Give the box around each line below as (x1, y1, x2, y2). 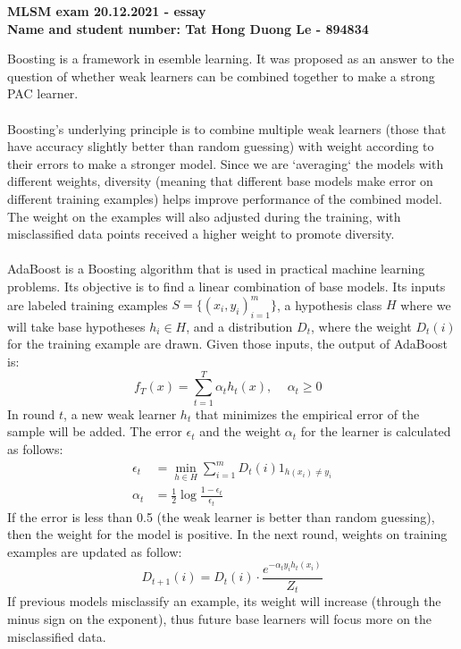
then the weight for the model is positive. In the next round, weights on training (7, 525, 448, 544)
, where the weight (311, 316, 412, 335)
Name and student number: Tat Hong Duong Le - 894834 (7, 19, 369, 38)
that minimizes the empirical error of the (195, 404, 420, 423)
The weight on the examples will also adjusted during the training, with (7, 206, 401, 225)
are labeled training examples (7, 295, 168, 313)
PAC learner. (7, 84, 79, 103)
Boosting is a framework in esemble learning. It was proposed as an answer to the (7, 49, 455, 68)
